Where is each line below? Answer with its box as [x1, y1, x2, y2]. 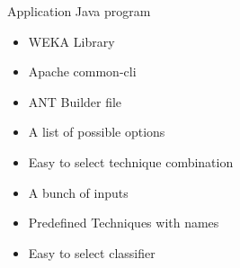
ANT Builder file [28, 92, 122, 111]
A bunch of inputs [28, 183, 129, 201]
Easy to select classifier [28, 243, 156, 262]
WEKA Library [28, 31, 115, 50]
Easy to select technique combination [28, 152, 234, 171]
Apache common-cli [28, 62, 137, 81]
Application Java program [7, 2, 151, 20]
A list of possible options [28, 122, 165, 141]
